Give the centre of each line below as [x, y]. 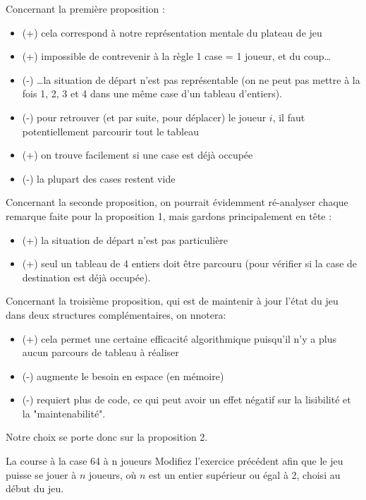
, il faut [289, 117]
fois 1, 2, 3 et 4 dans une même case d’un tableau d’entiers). [152, 93]
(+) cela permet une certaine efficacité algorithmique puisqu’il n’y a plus [179, 338]
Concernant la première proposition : [85, 8]
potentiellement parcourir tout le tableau [110, 131]
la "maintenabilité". [64, 413]
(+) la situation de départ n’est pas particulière [125, 239]
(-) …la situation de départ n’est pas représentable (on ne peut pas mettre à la [191, 79]
